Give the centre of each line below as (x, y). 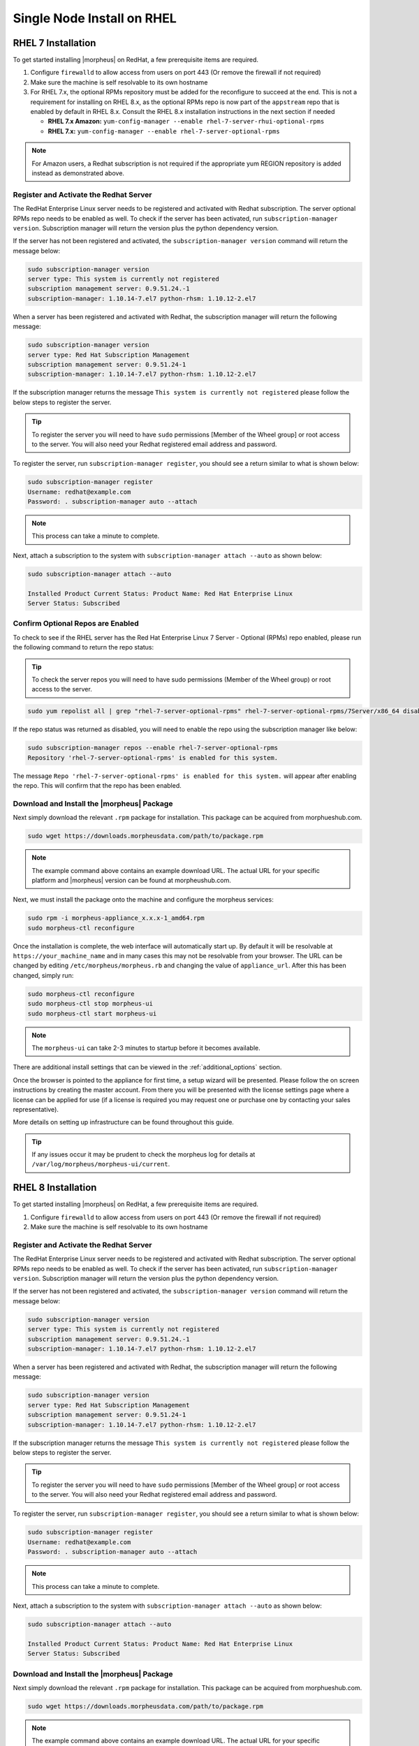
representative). (36, 1109)
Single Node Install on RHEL (95, 18)
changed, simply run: (43, 975)
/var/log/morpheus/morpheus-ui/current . (101, 1164)
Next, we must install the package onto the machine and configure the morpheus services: (143, 900)
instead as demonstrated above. (78, 173)
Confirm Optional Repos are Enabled (76, 624)
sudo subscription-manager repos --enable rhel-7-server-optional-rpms (153, 748)
